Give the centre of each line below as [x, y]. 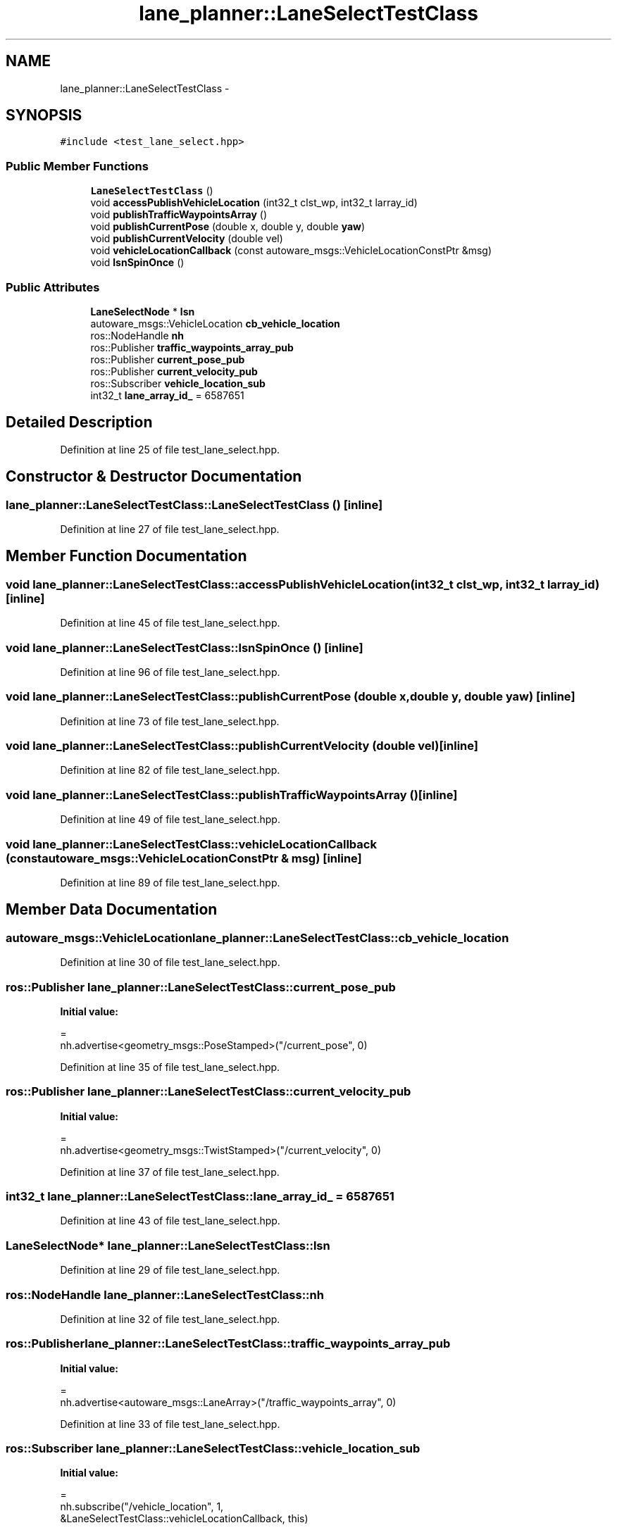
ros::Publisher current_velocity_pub [174, 371]
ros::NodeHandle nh [137, 335]
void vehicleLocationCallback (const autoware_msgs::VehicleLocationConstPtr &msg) [291, 251]
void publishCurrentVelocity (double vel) [187, 239]
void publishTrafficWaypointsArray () [179, 215]
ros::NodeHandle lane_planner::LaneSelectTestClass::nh [165, 1294]
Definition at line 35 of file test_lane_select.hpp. [170, 1067]
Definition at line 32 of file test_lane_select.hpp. [170, 1319]
